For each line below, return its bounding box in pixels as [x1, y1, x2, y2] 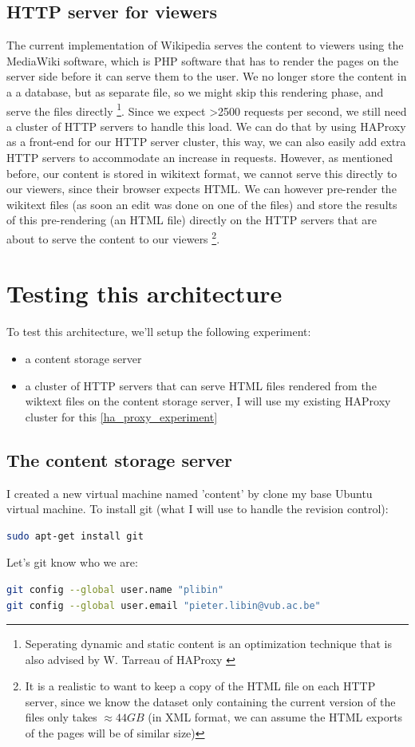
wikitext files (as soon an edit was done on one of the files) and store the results [6, 196, 397, 212]
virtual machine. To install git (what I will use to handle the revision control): [6, 500, 389, 517]
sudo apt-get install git [6, 530, 144, 542]
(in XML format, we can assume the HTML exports [148, 709, 403, 725]
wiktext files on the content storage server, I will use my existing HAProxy [25, 393, 391, 409]
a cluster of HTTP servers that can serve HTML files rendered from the [25, 377, 377, 393]
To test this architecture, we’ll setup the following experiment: [6, 323, 311, 340]
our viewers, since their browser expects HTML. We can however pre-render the [6, 180, 397, 197]
